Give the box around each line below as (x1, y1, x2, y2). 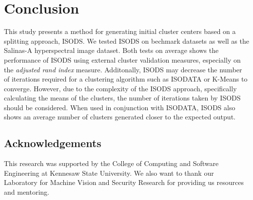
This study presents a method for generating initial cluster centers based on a (4, 26, 236, 36)
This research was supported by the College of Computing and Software (4, 158, 219, 168)
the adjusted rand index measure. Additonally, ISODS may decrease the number (4, 64, 242, 74)
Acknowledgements (4, 135, 101, 150)
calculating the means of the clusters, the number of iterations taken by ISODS (4, 93, 241, 103)
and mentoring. (4, 187, 50, 197)
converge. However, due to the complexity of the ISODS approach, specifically (4, 83, 237, 93)
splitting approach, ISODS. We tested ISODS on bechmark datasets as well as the (4, 35, 249, 46)
